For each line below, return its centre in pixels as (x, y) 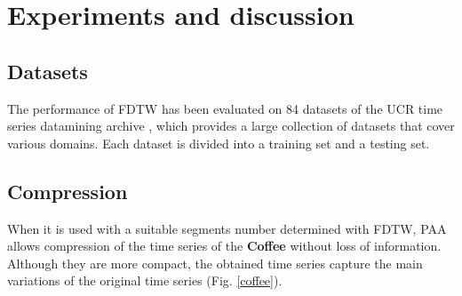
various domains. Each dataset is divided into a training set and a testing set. (219, 143)
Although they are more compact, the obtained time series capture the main (215, 263)
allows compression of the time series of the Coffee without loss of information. (224, 246)
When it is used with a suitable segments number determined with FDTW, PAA (227, 228)
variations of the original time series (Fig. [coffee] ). (145, 280)
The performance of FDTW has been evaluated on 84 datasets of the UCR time (225, 108)
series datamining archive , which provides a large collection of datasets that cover (231, 126)
